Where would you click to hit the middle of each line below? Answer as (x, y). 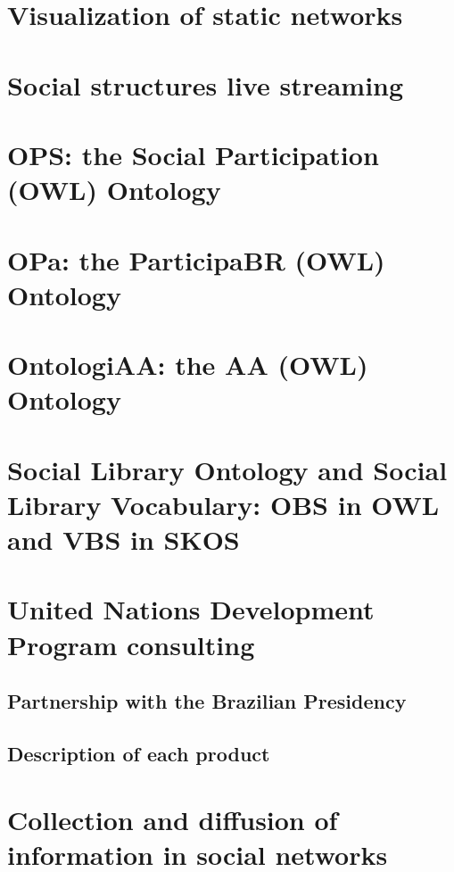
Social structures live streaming (206, 84)
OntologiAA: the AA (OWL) (188, 365)
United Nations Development (191, 609)
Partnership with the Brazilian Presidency (207, 701)
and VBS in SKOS (124, 539)
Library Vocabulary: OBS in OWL (223, 504)
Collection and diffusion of (173, 819)
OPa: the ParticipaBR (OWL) (196, 259)
